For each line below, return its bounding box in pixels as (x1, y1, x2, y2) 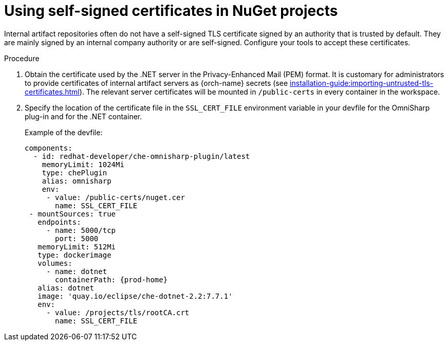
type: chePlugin (42, 168, 107, 177)
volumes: (38, 259, 72, 267)
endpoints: (38, 217, 81, 226)
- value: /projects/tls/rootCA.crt (46, 308, 190, 317)
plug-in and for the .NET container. (25, 112, 142, 121)
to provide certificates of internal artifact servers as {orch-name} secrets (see (25, 78, 288, 87)
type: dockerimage (38, 250, 111, 259)
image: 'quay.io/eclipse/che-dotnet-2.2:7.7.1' (38, 292, 233, 300)
